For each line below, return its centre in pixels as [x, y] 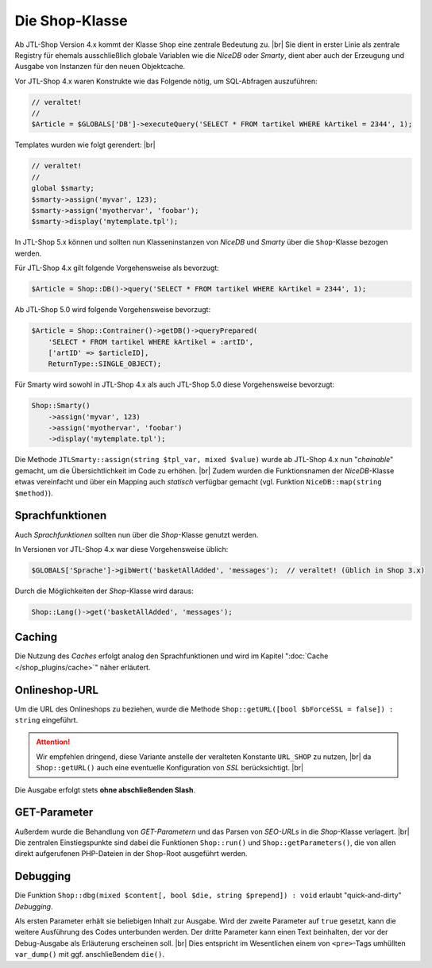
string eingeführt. [46, 720]
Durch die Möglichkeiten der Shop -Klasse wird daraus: [104, 591]
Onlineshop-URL [57, 690]
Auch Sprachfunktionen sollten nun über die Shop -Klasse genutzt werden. [137, 534]
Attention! [53, 742]
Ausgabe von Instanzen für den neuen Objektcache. [100, 67]
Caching [36, 637]
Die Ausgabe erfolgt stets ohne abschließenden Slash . [105, 789]
